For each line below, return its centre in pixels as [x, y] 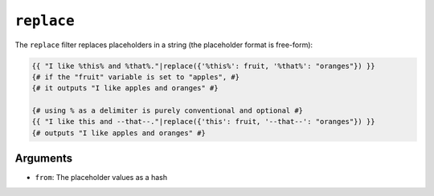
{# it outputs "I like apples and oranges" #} [125, 88]
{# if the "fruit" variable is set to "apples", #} [136, 77]
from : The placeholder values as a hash [101, 178]
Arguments [44, 159]
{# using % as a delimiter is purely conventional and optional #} [168, 111]
